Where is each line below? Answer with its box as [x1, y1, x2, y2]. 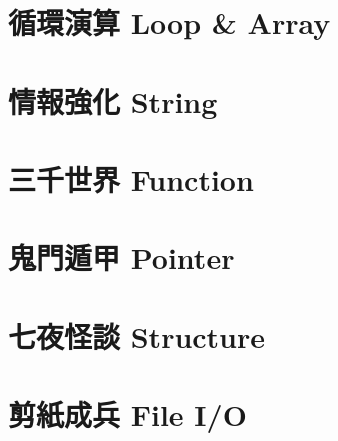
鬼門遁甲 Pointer [8, 237, 235, 278]
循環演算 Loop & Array [8, 2, 331, 43]
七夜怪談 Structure [8, 315, 266, 356]
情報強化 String [8, 80, 218, 121]
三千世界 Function [8, 158, 254, 199]
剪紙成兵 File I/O [8, 394, 247, 435]
